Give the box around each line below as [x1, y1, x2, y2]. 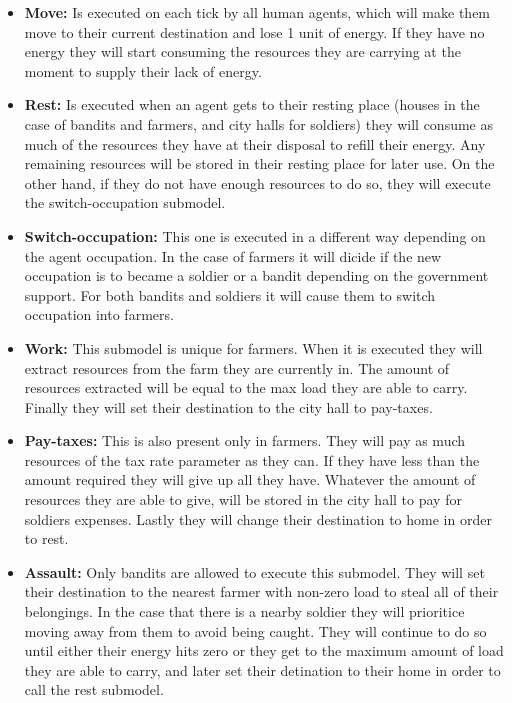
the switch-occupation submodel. [24, 192, 226, 213]
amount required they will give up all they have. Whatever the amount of [24, 469, 476, 490]
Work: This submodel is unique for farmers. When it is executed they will [24, 337, 483, 358]
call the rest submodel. [24, 679, 164, 700]
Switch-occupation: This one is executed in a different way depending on [24, 225, 486, 246]
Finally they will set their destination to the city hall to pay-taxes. [24, 396, 433, 417]
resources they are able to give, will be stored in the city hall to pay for [24, 489, 462, 510]
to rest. [24, 528, 69, 549]
